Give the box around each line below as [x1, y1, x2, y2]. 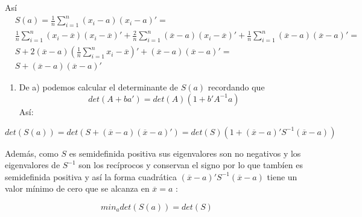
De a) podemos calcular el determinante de [19, 81, 179, 93]
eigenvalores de [5, 159, 60, 171]
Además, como [5, 146, 59, 159]
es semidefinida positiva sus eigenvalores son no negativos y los [69, 146, 301, 159]
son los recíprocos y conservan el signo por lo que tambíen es [78, 159, 303, 171]
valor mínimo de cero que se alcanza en [5, 182, 150, 195]
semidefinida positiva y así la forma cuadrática [5, 170, 177, 183]
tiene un [267, 170, 297, 183]
